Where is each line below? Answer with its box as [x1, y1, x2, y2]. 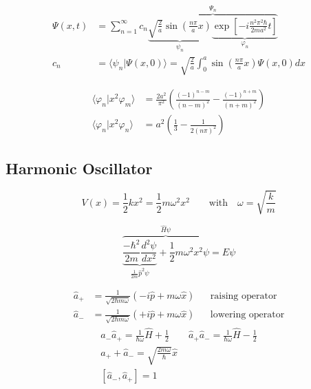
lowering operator [210, 310, 285, 320]
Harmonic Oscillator [6, 157, 153, 178]
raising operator [210, 291, 277, 301]
